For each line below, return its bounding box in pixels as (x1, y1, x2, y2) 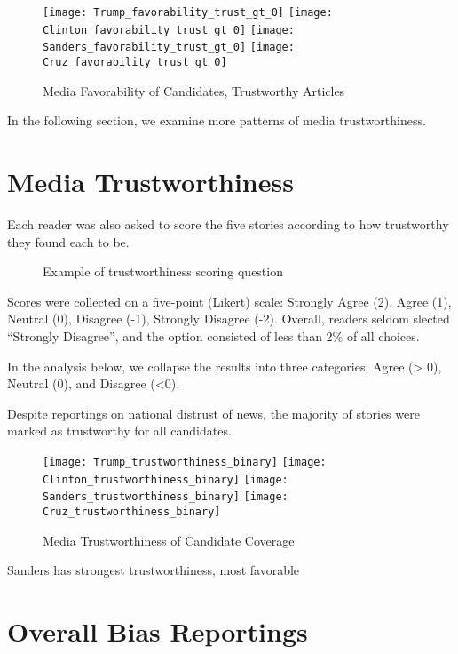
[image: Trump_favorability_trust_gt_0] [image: (43, 6, 333, 19)
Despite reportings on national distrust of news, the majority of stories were (7, 403, 420, 422)
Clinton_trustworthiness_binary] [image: (43, 473, 288, 486)
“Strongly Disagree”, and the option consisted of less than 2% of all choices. (7, 326, 420, 345)
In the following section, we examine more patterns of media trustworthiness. (7, 111, 426, 130)
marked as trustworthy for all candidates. (7, 421, 232, 440)
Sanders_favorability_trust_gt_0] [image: (43, 41, 295, 54)
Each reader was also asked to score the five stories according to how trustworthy (7, 214, 449, 233)
